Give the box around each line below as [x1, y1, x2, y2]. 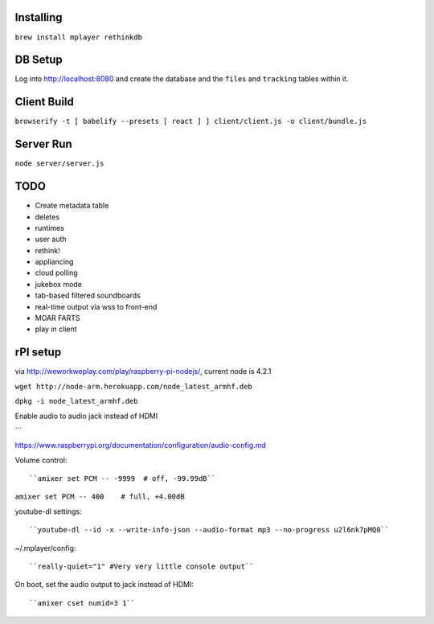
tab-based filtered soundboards [35, 290, 141, 301]
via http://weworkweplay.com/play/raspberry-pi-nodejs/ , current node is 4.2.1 [14, 367, 272, 376]
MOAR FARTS [35, 314, 80, 323]
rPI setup [14, 346, 62, 359]
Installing [14, 10, 63, 24]
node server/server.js [14, 159, 104, 168]
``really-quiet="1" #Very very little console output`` [29, 562, 254, 571]
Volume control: [14, 455, 68, 465]
